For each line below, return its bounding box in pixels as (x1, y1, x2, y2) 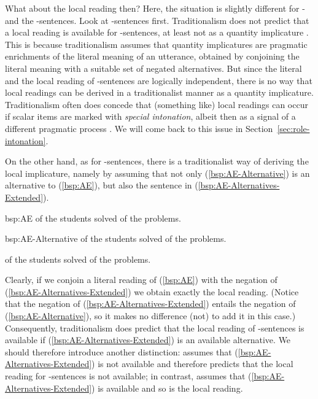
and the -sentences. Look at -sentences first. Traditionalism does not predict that (5, 14, 309, 26)
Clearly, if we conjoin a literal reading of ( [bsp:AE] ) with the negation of (5, 273, 277, 286)
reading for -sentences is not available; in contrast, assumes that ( (5, 370, 252, 382)
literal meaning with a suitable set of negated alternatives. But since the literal (5, 61, 302, 74)
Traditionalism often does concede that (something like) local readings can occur (5, 98, 308, 110)
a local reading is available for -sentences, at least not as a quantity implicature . (5, 26, 309, 39)
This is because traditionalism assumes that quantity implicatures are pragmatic (5, 37, 308, 50)
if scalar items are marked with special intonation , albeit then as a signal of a (5, 110, 296, 123)
